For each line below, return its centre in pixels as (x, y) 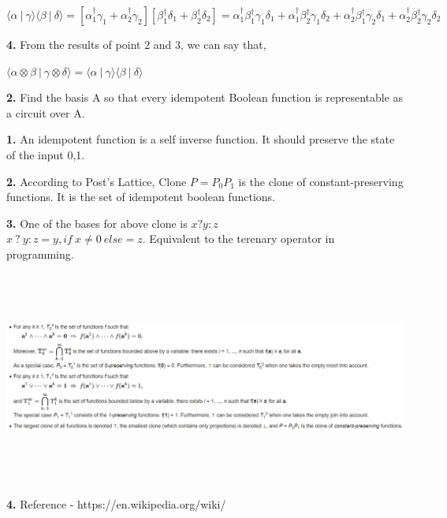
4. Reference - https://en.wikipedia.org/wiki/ (116, 503)
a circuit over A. (46, 112)
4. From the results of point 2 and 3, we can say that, (136, 44)
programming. (40, 253)
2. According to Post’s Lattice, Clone (97, 181)
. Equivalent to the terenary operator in (238, 239)
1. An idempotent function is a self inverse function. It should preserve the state (201, 139)
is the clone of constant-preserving (321, 181)
